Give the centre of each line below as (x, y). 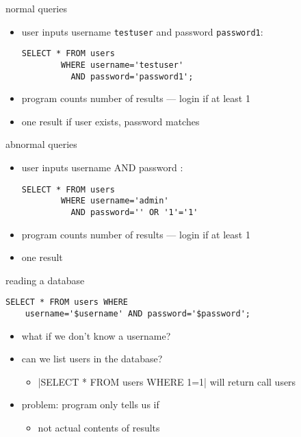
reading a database (45, 280)
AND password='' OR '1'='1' (134, 212)
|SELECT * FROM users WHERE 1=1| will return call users (167, 381)
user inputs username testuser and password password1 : (142, 31)
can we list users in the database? (92, 359)
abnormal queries (41, 144)
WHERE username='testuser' (122, 65)
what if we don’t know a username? (96, 335)
